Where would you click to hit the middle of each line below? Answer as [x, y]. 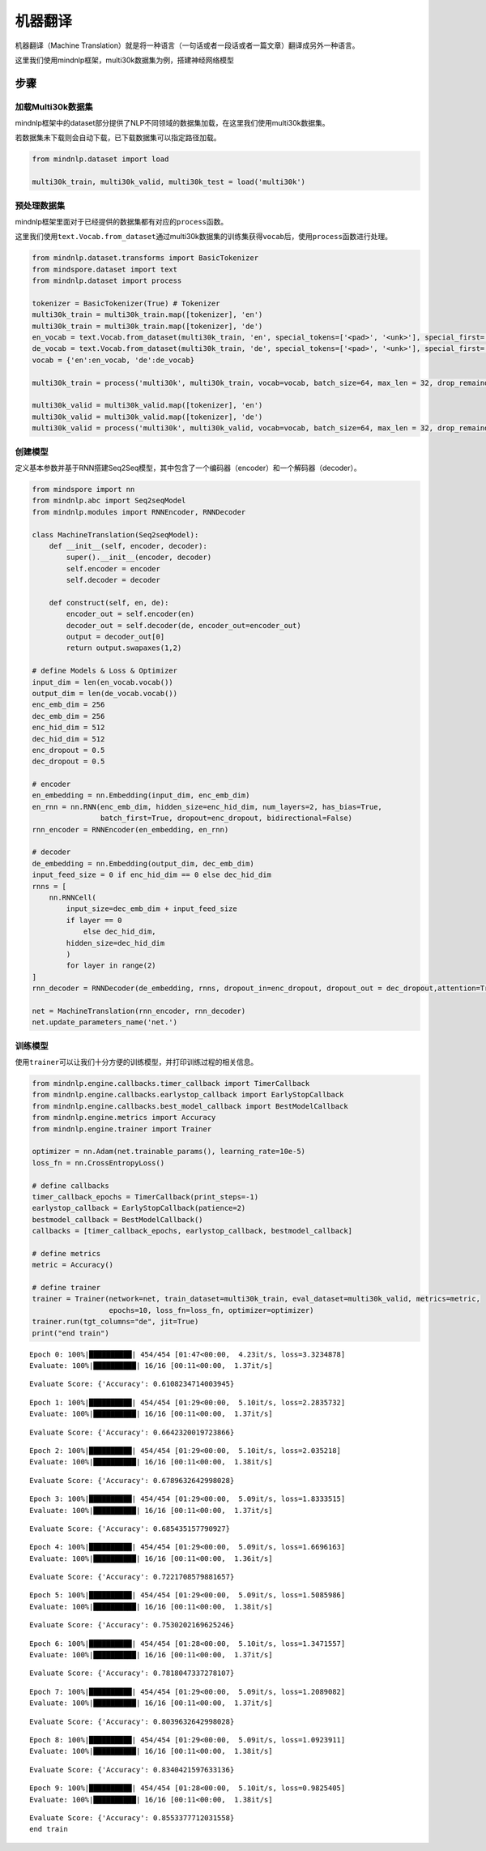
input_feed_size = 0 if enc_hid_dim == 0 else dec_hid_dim [151, 875]
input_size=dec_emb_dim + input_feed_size [152, 909]
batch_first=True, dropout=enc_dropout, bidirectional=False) [226, 818]
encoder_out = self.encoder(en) [130, 614]
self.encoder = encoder [113, 569]
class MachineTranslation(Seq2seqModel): [115, 534]
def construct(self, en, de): [109, 603]
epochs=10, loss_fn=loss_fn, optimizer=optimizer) [211, 1310]
